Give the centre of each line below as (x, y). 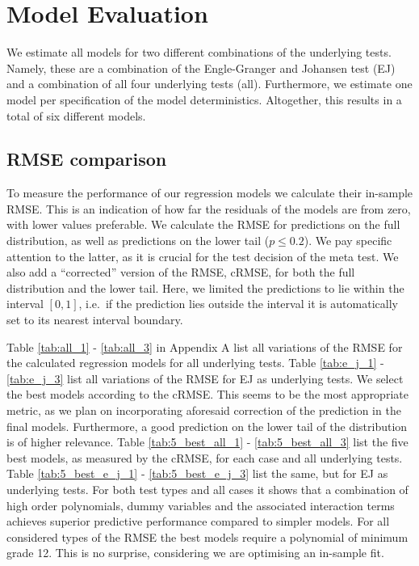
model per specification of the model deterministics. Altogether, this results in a (204, 99)
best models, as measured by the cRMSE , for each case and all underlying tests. (205, 457)
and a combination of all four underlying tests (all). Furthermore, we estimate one (209, 84)
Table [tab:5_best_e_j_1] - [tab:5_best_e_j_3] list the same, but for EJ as (197, 473)
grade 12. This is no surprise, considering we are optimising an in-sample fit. (195, 553)
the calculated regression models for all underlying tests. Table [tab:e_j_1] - (195, 363)
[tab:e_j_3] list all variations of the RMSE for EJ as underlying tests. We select (205, 378)
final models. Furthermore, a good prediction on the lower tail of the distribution (207, 426)
